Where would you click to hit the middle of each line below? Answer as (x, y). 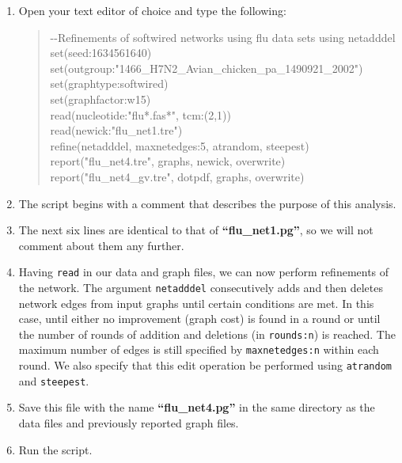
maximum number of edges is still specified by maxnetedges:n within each (199, 349)
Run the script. (55, 449)
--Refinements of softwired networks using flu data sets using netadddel (223, 37)
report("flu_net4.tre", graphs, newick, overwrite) (168, 161)
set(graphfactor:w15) (100, 99)
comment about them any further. (101, 245)
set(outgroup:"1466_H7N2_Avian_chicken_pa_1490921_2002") (207, 68)
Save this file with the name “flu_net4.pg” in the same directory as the (197, 407)
